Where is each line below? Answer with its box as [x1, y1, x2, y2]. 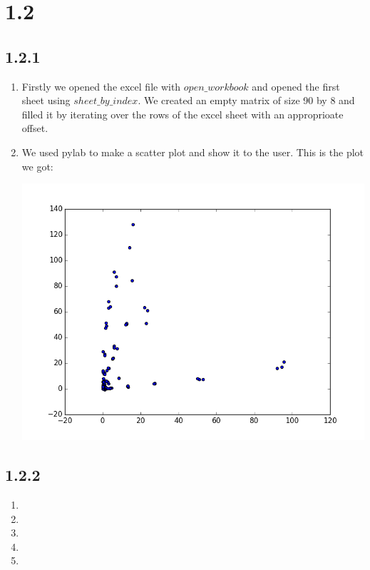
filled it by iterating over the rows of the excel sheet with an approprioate [21, 106, 344, 121]
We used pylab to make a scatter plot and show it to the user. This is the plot [21, 144, 364, 159]
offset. [21, 121, 48, 136]
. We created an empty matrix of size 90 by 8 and [138, 93, 355, 108]
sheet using [21, 93, 71, 108]
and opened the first [252, 78, 340, 93]
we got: [21, 158, 53, 173]
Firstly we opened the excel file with [21, 78, 181, 93]
